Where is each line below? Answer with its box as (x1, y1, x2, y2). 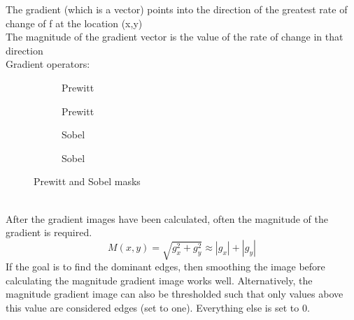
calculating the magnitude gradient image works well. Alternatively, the (6, 272, 313, 287)
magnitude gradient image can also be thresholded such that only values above (6, 286, 344, 301)
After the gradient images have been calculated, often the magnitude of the (6, 211, 328, 226)
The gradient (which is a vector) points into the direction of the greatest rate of (6, 2, 348, 16)
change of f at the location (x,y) (6, 15, 143, 30)
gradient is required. (6, 225, 92, 240)
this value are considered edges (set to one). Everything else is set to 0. (6, 300, 310, 314)
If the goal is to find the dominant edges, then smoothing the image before (6, 259, 325, 274)
